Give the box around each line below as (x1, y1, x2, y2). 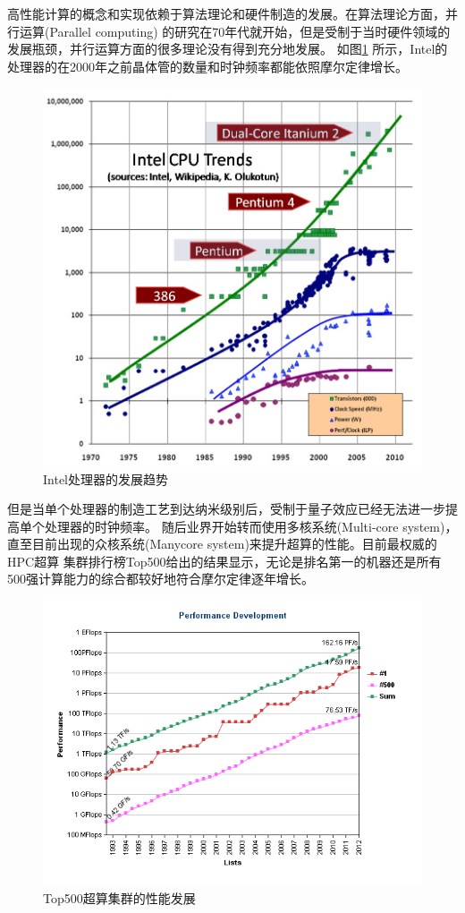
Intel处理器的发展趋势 (43, 469, 168, 488)
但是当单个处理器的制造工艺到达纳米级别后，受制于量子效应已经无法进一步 (7, 499, 445, 518)
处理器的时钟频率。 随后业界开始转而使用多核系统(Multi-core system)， (44, 516, 458, 535)
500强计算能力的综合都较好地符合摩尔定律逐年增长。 (7, 569, 314, 588)
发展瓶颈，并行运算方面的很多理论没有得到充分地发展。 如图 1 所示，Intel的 (7, 39, 448, 58)
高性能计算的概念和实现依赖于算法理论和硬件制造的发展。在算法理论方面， (7, 4, 445, 22)
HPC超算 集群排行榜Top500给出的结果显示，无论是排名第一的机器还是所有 (7, 551, 442, 570)
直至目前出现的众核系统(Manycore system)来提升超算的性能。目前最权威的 (7, 534, 437, 553)
